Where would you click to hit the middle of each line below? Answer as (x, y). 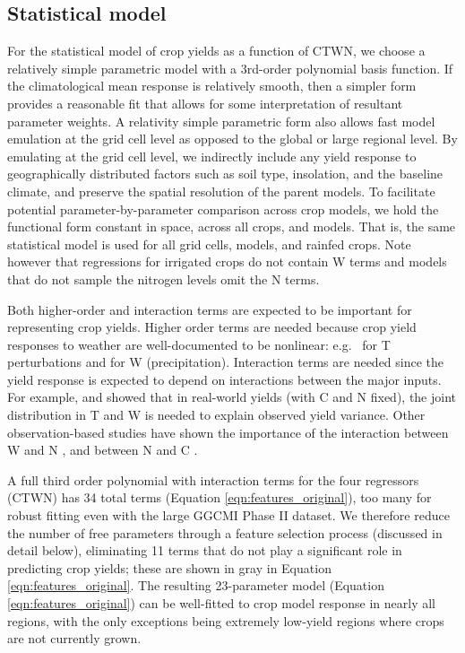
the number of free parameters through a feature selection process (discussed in (225, 532)
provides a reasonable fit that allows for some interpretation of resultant (205, 103)
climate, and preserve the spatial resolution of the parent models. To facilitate (221, 191)
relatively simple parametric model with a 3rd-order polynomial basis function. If (230, 68)
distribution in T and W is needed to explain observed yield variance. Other (216, 415)
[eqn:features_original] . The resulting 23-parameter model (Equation (196, 585)
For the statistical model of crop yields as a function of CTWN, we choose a (216, 51)
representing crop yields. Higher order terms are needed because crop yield (212, 327)
